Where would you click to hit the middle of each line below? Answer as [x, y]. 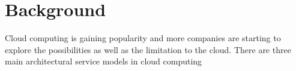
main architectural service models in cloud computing [104, 61]
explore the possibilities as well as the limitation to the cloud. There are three [148, 49]
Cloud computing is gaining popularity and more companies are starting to [143, 38]
